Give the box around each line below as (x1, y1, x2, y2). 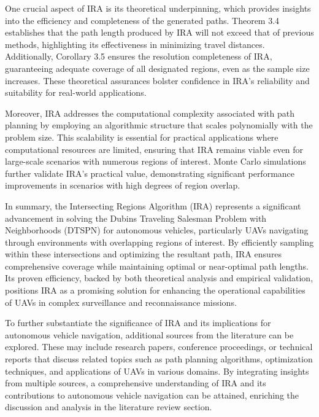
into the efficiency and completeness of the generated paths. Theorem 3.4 (5, 14, 280, 26)
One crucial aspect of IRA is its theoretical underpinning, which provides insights (5, 2, 311, 14)
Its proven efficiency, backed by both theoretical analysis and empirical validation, (5, 271, 313, 284)
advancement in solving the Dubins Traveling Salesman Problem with (5, 211, 267, 224)
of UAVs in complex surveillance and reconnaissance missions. (5, 295, 237, 308)
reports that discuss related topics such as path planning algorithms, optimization (5, 353, 313, 365)
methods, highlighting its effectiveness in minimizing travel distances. (5, 37, 265, 50)
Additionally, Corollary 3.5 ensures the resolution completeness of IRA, (5, 50, 272, 63)
